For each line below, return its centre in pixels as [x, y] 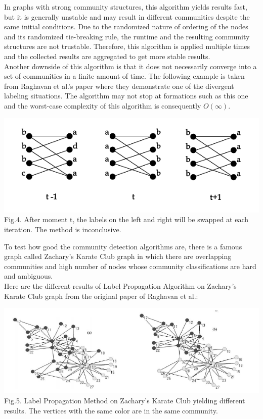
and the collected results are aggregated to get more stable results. [107, 56]
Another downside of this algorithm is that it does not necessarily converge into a [130, 66]
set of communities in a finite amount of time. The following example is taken [124, 76]
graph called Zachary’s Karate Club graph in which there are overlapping [118, 256]
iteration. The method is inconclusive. [63, 229]
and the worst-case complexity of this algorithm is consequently [103, 105]
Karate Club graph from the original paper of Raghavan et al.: [101, 296]
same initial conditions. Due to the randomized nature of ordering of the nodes [126, 27]
